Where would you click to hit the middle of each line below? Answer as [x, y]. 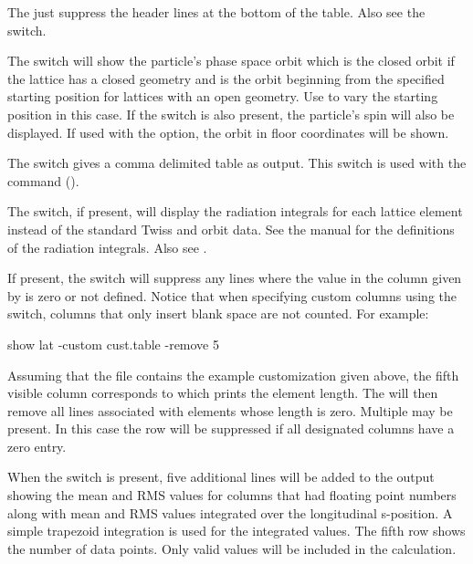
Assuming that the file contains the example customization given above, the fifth [233, 375]
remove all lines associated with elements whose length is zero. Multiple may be [230, 410]
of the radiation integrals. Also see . [107, 247]
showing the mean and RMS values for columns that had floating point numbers [232, 495]
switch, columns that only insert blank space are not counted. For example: [218, 313]
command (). [43, 180]
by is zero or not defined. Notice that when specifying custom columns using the [232, 295]
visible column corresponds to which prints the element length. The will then [223, 393]
